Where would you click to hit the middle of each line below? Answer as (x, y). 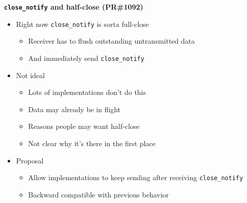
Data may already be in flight (74, 109)
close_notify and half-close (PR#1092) (74, 7)
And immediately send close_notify (86, 58)
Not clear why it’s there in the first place (92, 143)
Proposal (30, 160)
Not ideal (30, 75)
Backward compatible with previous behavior (99, 194)
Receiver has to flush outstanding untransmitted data (112, 41)
